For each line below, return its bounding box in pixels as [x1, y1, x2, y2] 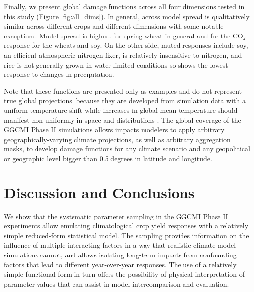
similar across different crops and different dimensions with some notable [4, 21, 224, 31]
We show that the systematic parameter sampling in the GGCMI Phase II [4, 211, 228, 221]
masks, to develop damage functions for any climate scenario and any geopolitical [4, 144, 250, 154]
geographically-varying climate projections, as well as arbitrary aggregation [4, 134, 231, 144]
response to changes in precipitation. [4, 69, 114, 79]
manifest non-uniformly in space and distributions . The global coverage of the [4, 114, 241, 125]
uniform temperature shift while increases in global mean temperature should [4, 105, 238, 115]
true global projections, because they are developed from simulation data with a [4, 95, 246, 106]
